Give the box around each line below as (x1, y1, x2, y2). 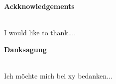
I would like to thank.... (4, 27, 76, 38)
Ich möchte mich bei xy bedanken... (4, 70, 113, 81)
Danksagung (4, 44, 47, 54)
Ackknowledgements (4, 1, 75, 11)
